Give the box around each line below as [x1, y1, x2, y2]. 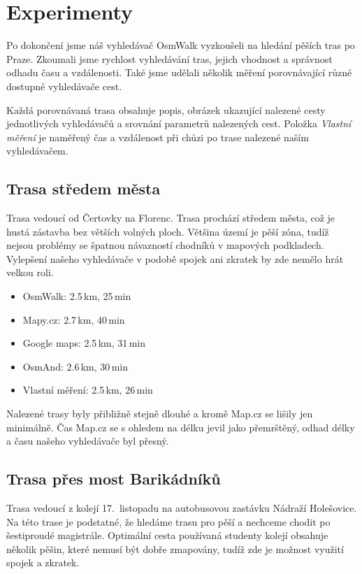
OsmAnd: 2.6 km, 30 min [22, 359, 128, 373]
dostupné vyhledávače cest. [6, 78, 122, 93]
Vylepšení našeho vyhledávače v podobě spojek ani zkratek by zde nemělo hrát [6, 251, 344, 266]
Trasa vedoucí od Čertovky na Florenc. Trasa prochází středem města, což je [6, 210, 335, 225]
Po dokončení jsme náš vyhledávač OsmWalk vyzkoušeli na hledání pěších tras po [6, 38, 355, 52]
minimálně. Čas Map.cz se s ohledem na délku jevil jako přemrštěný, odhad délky [6, 419, 355, 434]
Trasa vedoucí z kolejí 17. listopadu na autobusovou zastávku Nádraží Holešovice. [6, 501, 357, 515]
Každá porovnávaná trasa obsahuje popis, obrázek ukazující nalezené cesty [6, 102, 326, 117]
